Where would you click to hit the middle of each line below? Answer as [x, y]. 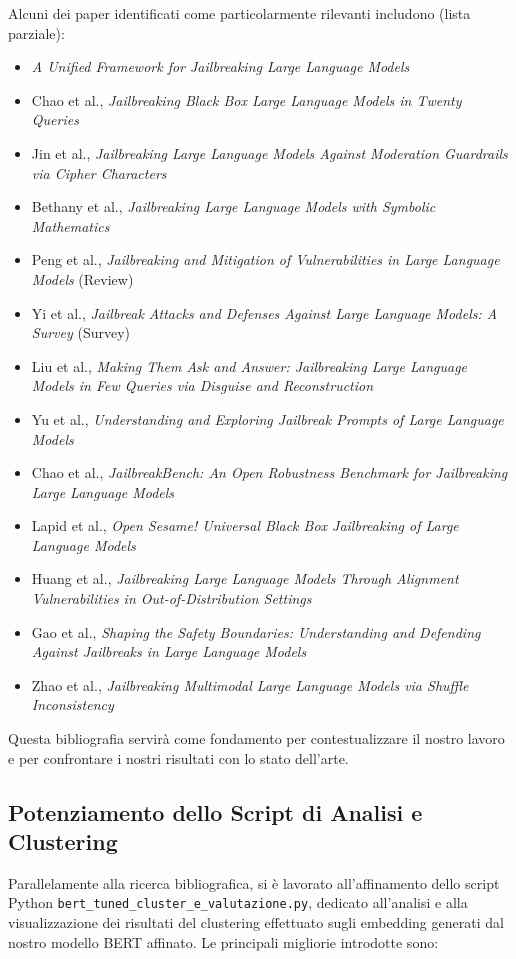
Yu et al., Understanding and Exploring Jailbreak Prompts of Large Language [267, 418]
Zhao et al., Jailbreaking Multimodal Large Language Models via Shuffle [250, 684]
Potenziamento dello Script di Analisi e [215, 811]
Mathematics [70, 225]
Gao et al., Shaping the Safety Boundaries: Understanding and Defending [256, 631]
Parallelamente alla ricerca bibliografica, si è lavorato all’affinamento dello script [254, 882]
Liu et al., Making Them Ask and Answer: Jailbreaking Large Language [249, 365]
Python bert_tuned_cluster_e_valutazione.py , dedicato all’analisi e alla [238, 902]
